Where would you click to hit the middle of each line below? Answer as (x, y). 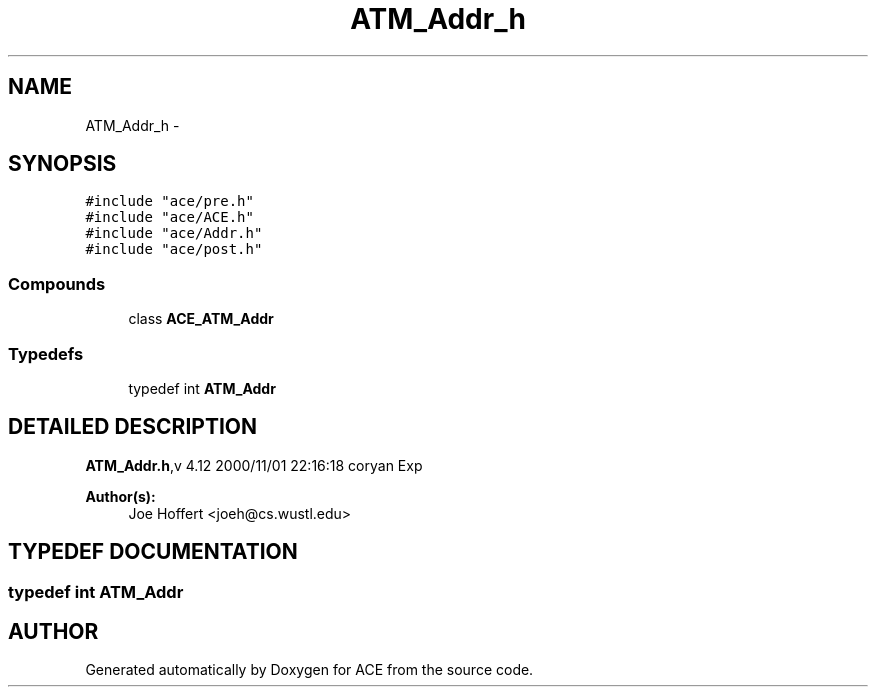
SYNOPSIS (62, 164)
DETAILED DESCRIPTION (133, 427)
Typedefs (46, 353)
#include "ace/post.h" (174, 249)
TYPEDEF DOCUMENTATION (153, 552)
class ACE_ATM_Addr (201, 319)
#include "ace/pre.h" (169, 201)
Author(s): (120, 496)
